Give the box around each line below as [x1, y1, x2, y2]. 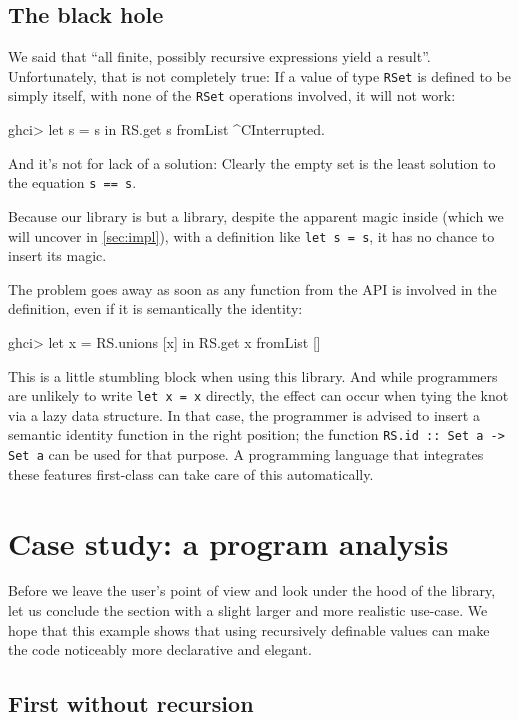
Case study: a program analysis [8, 522, 449, 563]
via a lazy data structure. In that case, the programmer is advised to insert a [8, 404, 480, 425]
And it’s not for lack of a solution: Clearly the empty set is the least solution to [8, 152, 496, 173]
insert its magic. [8, 245, 107, 266]
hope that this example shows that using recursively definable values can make [8, 619, 490, 640]
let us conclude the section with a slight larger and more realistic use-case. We [8, 600, 488, 621]
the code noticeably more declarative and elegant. [8, 639, 312, 660]
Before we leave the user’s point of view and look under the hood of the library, [8, 580, 496, 601]
